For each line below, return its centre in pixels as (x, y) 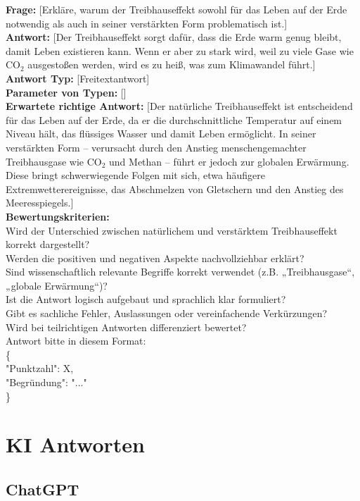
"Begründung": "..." (46, 382)
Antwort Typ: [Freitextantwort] (78, 78)
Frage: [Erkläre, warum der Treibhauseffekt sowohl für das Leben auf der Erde (176, 9)
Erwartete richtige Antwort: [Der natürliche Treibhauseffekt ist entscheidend (179, 106)
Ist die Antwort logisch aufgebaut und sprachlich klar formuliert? (146, 299)
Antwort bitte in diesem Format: (76, 341)
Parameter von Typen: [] (66, 92)
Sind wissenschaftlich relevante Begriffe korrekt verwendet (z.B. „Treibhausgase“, (180, 272)
